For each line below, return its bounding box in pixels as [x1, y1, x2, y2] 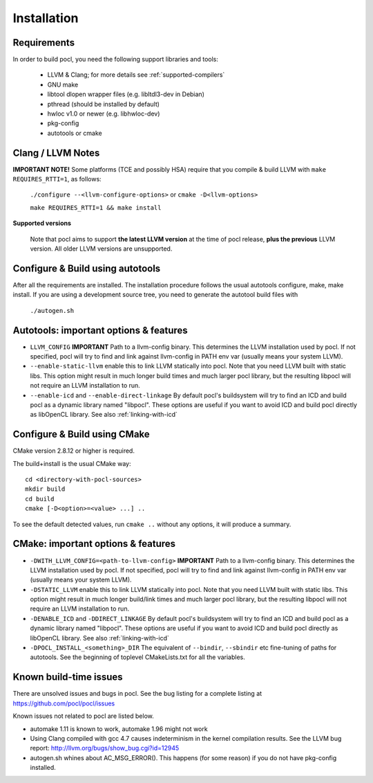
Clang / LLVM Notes [12, 147, 100, 159]
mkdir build [25, 485, 66, 493]
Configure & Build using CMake [12, 429, 150, 440]
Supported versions [12, 219, 72, 228]
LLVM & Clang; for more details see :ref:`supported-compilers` [47, 71, 225, 79]
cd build [25, 495, 55, 503]
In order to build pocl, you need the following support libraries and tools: [12, 55, 219, 64]
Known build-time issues [12, 672, 124, 683]
